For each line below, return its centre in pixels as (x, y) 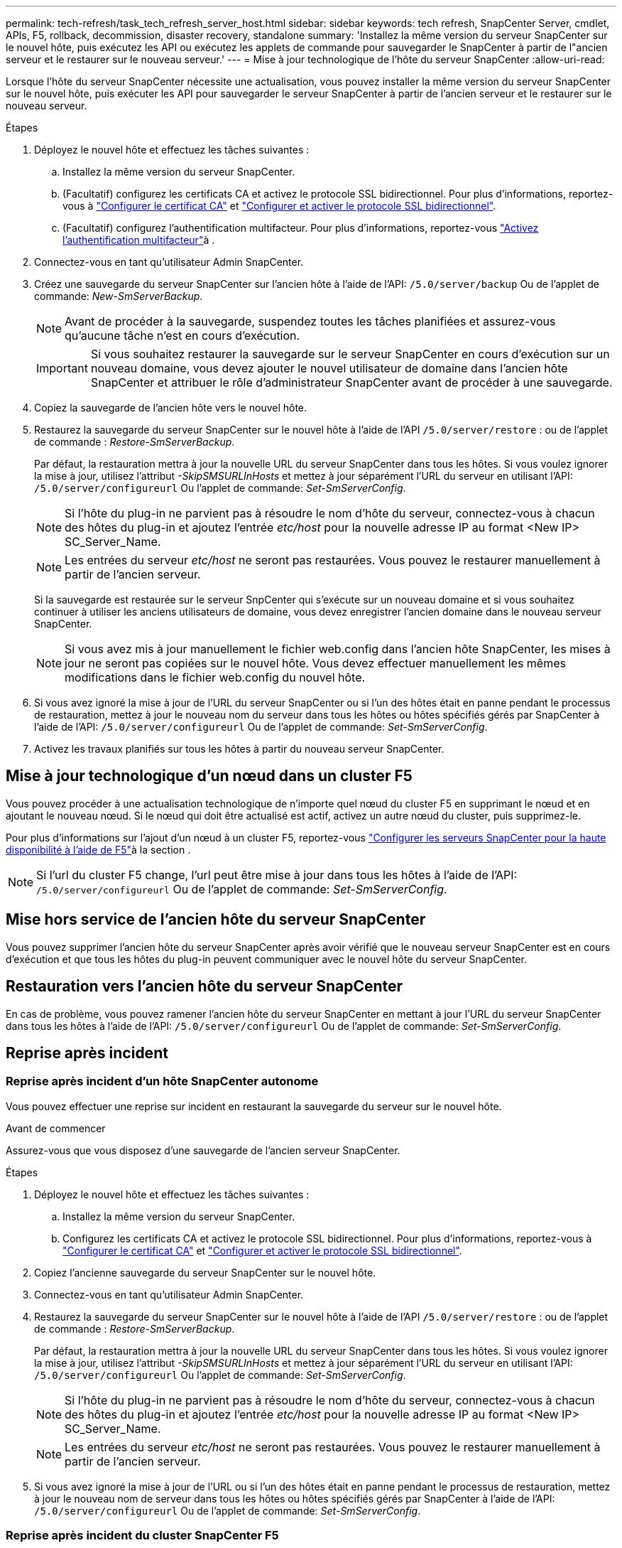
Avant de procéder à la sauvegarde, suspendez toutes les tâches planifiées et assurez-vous (310, 321)
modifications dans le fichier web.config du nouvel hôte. (215, 677)
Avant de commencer (56, 1128)
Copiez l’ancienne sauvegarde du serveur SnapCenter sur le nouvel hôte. (205, 1272)
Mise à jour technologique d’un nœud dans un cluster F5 (209, 776)
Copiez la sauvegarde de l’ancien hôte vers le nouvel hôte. (171, 408)
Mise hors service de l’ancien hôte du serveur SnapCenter (216, 920)
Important (62, 368)
